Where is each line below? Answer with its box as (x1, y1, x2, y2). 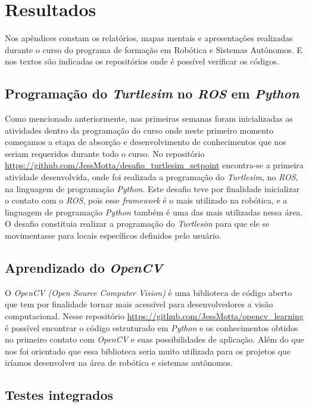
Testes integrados (5, 386, 114, 404)
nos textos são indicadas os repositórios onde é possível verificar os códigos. (5, 55, 279, 67)
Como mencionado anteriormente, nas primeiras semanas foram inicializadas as (5, 112, 294, 125)
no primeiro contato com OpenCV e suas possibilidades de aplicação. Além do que (5, 333, 304, 346)
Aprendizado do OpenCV (5, 258, 163, 277)
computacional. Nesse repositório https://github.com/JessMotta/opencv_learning (5, 310, 304, 322)
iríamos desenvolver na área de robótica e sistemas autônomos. (5, 356, 233, 369)
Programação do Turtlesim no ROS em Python (5, 84, 299, 103)
